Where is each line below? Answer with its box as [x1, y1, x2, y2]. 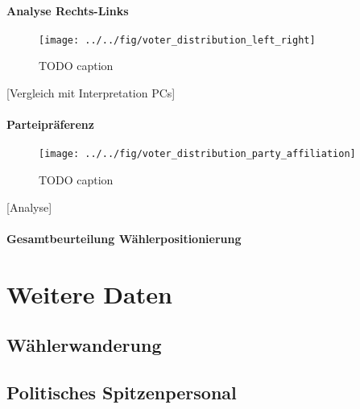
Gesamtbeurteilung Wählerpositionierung [6, 229, 242, 246]
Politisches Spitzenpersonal [6, 380, 237, 405]
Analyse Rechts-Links [6, 2, 129, 19]
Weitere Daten [6, 277, 172, 310]
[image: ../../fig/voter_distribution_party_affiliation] [39, 148, 356, 160]
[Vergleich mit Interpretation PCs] [6, 85, 176, 101]
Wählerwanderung [6, 333, 162, 357]
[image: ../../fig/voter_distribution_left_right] [39, 34, 316, 46]
